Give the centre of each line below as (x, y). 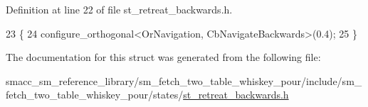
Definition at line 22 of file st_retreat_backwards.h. (119, 9)
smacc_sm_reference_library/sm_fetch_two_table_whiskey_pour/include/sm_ (184, 80)
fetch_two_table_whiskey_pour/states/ (95, 95)
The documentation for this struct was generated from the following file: (163, 57)
